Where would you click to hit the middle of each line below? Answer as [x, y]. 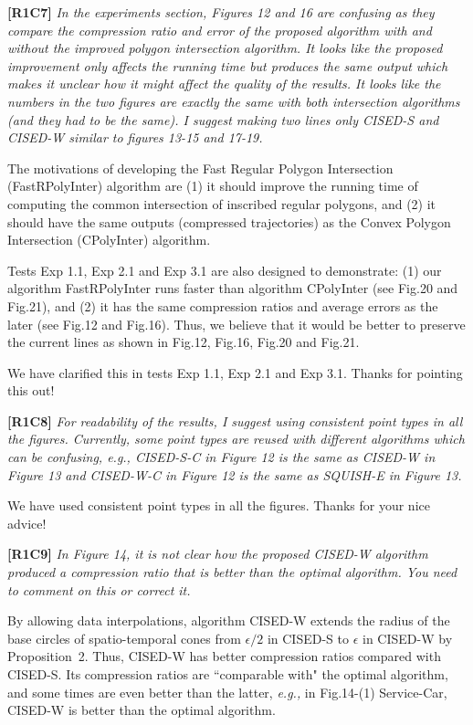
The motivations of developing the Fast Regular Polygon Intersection [200, 168]
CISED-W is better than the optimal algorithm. [142, 710]
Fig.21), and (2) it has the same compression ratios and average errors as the [223, 305]
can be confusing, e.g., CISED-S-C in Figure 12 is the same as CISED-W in [221, 457]
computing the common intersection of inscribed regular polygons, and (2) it [222, 203]
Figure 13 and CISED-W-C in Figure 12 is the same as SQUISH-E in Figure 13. [235, 474]
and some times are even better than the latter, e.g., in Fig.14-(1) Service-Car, [227, 692]
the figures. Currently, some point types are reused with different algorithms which [236, 439]
